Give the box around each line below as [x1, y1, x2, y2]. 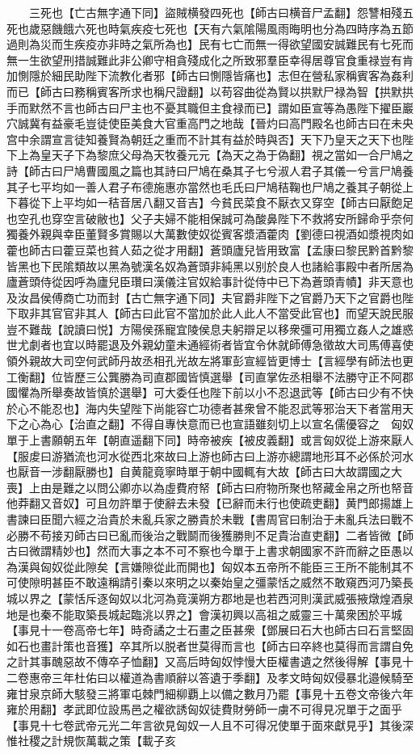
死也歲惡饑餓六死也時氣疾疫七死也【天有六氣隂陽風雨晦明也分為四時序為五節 [6, 19, 414, 36]
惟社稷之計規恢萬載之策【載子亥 [6, 732, 176, 749]
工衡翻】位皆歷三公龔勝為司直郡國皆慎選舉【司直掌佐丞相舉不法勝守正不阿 [6, 368, 402, 385]
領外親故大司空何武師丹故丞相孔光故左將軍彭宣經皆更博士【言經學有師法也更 [6, 352, 414, 369]
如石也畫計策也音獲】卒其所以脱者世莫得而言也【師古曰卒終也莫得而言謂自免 [6, 637, 414, 654]
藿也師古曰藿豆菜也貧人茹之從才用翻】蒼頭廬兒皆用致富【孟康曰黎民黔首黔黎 [6, 241, 414, 258]
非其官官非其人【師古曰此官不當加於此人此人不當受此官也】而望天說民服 [28, 305, 414, 322]
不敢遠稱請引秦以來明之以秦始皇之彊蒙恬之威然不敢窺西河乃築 [73, 574, 402, 591]
